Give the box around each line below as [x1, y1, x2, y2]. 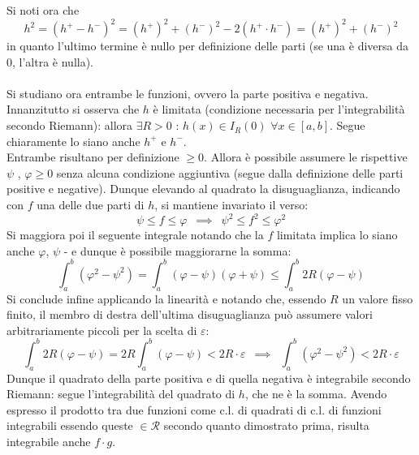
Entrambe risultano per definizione [6, 148, 179, 165]
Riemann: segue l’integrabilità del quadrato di [6, 385, 235, 402]
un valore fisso [342, 290, 413, 307]
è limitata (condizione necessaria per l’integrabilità [153, 101, 405, 118]
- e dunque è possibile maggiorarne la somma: [63, 242, 292, 259]
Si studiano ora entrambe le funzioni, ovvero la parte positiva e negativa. [6, 84, 369, 101]
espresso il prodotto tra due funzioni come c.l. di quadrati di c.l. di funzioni [6, 401, 382, 418]
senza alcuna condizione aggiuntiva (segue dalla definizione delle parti [56, 164, 404, 181]
